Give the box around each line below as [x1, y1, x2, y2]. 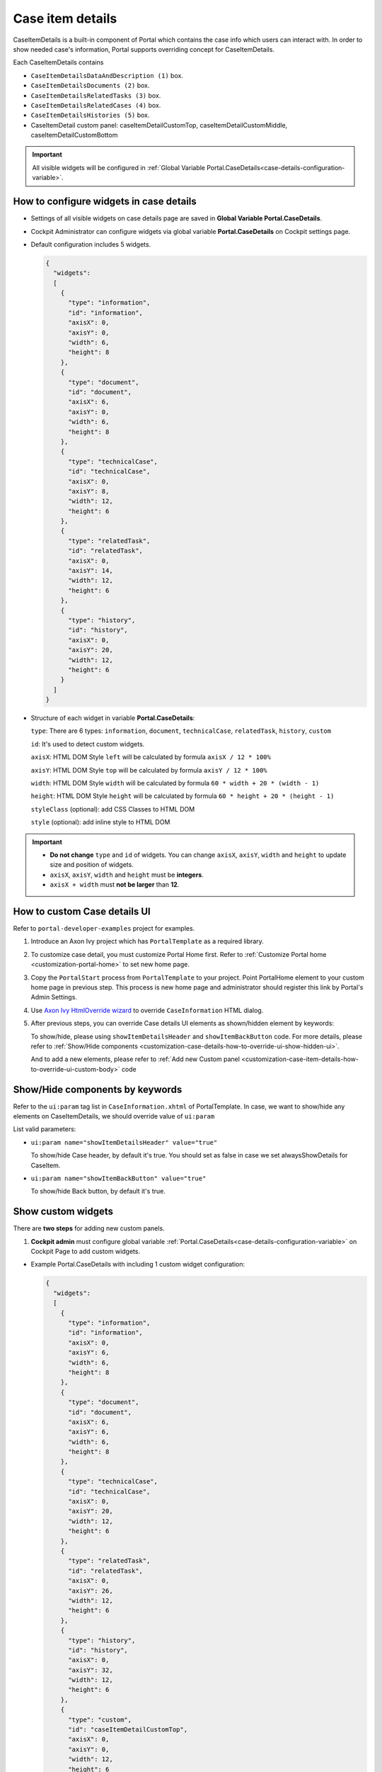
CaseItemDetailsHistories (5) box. [30, 111, 150, 120]
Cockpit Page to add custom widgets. [30, 1247, 141, 1256]
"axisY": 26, [68, 1586, 113, 1595]
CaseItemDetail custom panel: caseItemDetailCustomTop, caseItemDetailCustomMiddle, [30, 120, 288, 129]
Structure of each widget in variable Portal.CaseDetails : [30, 714, 195, 722]
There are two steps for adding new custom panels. [13, 1224, 166, 1233]
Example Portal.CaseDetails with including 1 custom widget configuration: [30, 1260, 245, 1269]
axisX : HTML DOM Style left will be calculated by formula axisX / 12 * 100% [30, 753, 272, 761]
